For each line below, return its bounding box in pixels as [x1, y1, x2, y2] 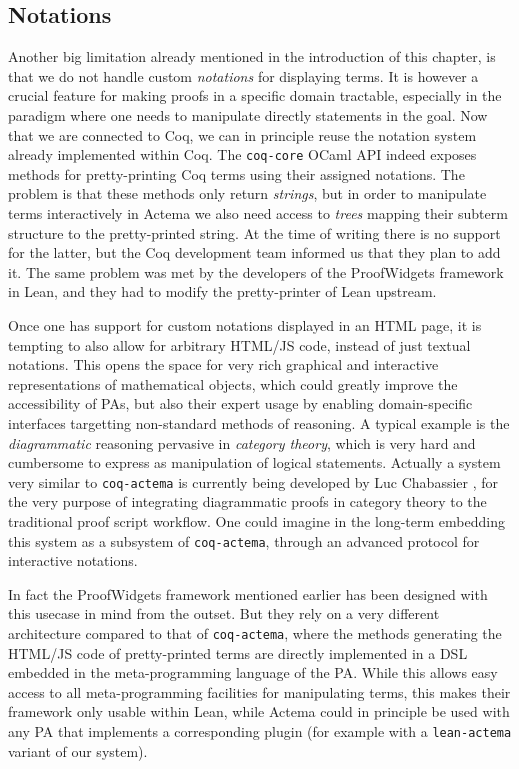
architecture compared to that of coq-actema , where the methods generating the [8, 623, 502, 644]
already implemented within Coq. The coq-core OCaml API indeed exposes [8, 144, 477, 165]
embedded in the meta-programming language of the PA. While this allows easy [8, 662, 498, 683]
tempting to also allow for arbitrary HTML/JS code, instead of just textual [8, 334, 471, 355]
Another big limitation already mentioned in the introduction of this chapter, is [8, 46, 496, 67]
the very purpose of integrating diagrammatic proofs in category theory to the [8, 491, 487, 512]
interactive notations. [8, 550, 138, 571]
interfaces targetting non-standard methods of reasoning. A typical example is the [8, 412, 510, 433]
